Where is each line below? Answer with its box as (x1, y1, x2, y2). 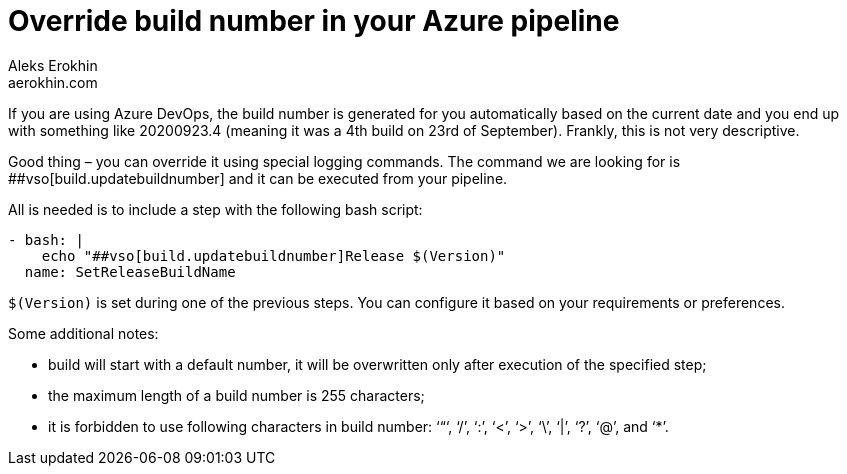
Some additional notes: (8, 324, 159, 342)
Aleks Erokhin (8, 56, 98, 74)
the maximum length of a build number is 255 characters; (48, 386, 425, 404)
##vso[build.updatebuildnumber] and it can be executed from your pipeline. (8, 169, 508, 187)
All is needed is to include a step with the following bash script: (8, 200, 423, 218)
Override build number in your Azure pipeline (8, 4, 620, 38)
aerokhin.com (8, 73, 98, 91)
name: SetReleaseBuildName (24, 263, 236, 280)
